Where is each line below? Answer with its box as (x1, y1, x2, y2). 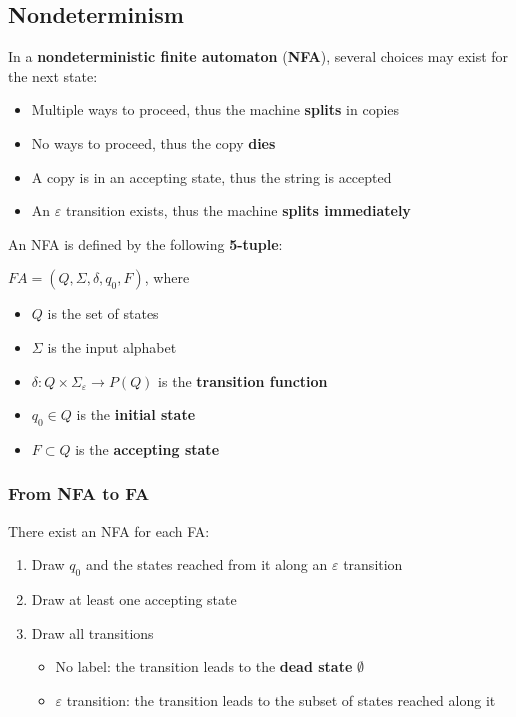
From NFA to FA (8, 481, 150, 506)
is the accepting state (75, 438, 220, 459)
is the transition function (158, 370, 328, 391)
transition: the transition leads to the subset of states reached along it (66, 689, 496, 710)
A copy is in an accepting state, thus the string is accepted (31, 166, 392, 187)
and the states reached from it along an (85, 554, 328, 575)
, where (144, 267, 190, 288)
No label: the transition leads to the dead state (55, 656, 353, 677)
